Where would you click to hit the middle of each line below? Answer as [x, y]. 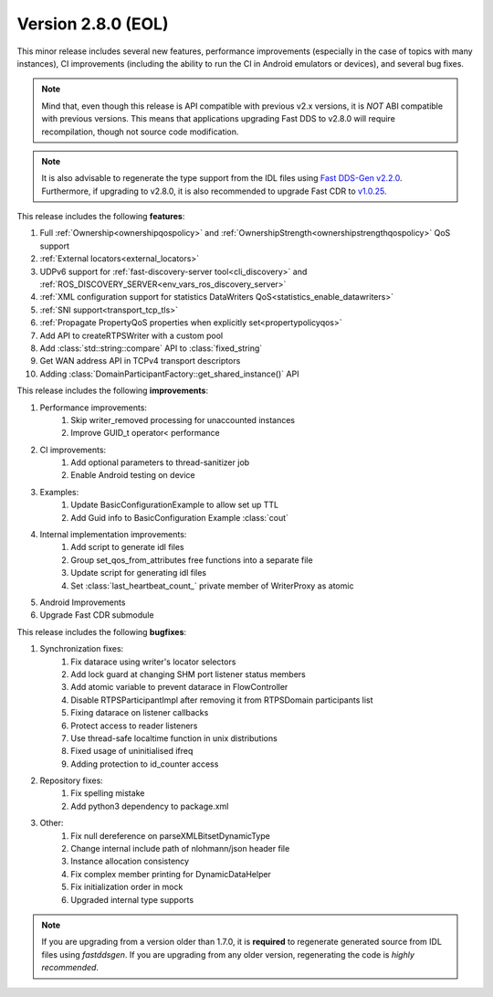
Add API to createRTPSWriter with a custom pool [131, 335]
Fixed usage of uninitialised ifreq [132, 751]
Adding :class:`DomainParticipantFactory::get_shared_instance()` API [169, 374]
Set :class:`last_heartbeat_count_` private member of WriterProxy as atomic [212, 586]
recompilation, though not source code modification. [140, 132]
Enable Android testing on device [133, 475]
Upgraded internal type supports [132, 899]
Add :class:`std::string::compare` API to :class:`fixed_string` [151, 348]
